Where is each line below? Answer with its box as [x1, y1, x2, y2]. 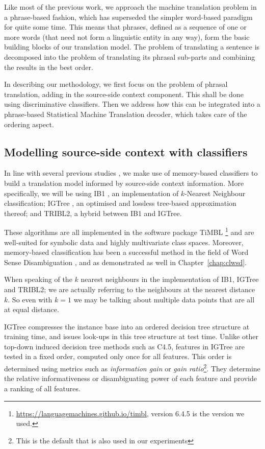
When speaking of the [4, 274, 72, 285]
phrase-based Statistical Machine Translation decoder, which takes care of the [4, 108, 247, 119]
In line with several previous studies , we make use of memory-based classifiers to [4, 168, 258, 178]
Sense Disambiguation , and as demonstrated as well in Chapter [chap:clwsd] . [4, 256, 247, 267]
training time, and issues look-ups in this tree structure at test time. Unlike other [4, 331, 258, 342]
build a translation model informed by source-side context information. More [4, 177, 244, 188]
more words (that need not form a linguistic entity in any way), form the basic [4, 31, 250, 42]
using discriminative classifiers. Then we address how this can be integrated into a [4, 99, 260, 109]
